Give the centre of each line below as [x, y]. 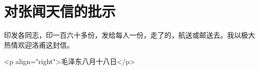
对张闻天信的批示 [60, 11]
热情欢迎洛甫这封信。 [39, 44]
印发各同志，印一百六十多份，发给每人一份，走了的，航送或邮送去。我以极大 [129, 35]
